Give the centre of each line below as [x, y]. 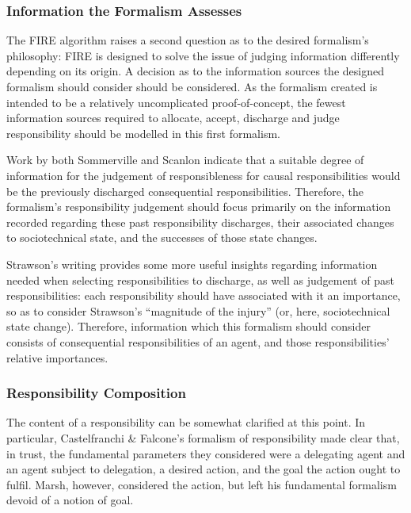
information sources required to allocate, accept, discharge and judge [173, 118]
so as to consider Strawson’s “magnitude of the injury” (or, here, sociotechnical [198, 310]
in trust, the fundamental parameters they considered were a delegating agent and [206, 453]
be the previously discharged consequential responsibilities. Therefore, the [185, 191]
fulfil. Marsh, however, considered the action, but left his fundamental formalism [202, 484]
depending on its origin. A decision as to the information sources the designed [195, 71]
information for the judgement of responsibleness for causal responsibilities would [204, 175]
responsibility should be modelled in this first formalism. [143, 133]
